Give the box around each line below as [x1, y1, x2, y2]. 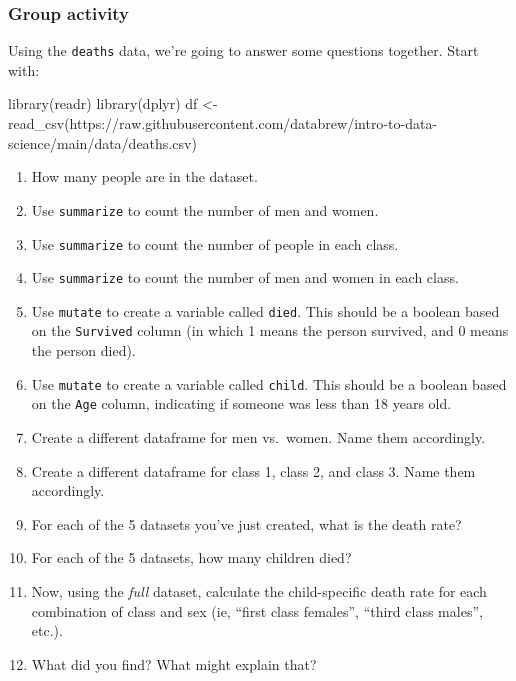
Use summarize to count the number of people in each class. [31, 233, 399, 254]
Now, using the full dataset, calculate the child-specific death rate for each [31, 581, 487, 601]
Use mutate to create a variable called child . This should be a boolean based [31, 373, 507, 394]
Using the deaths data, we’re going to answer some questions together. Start [8, 40, 479, 61]
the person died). [31, 340, 136, 361]
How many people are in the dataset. [31, 166, 258, 187]
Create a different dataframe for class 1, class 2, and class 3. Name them [31, 460, 476, 481]
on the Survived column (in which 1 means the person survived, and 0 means [31, 320, 509, 341]
